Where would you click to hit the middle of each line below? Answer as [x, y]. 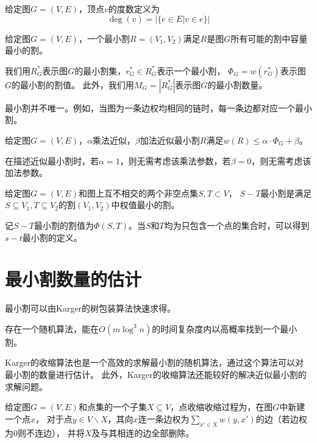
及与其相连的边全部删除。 [143, 432]
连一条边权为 [164, 418]
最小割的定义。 [52, 237]
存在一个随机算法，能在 [52, 328]
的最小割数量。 [237, 84]
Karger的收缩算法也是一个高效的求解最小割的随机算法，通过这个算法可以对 [155, 362]
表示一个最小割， [191, 70]
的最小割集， [100, 70]
